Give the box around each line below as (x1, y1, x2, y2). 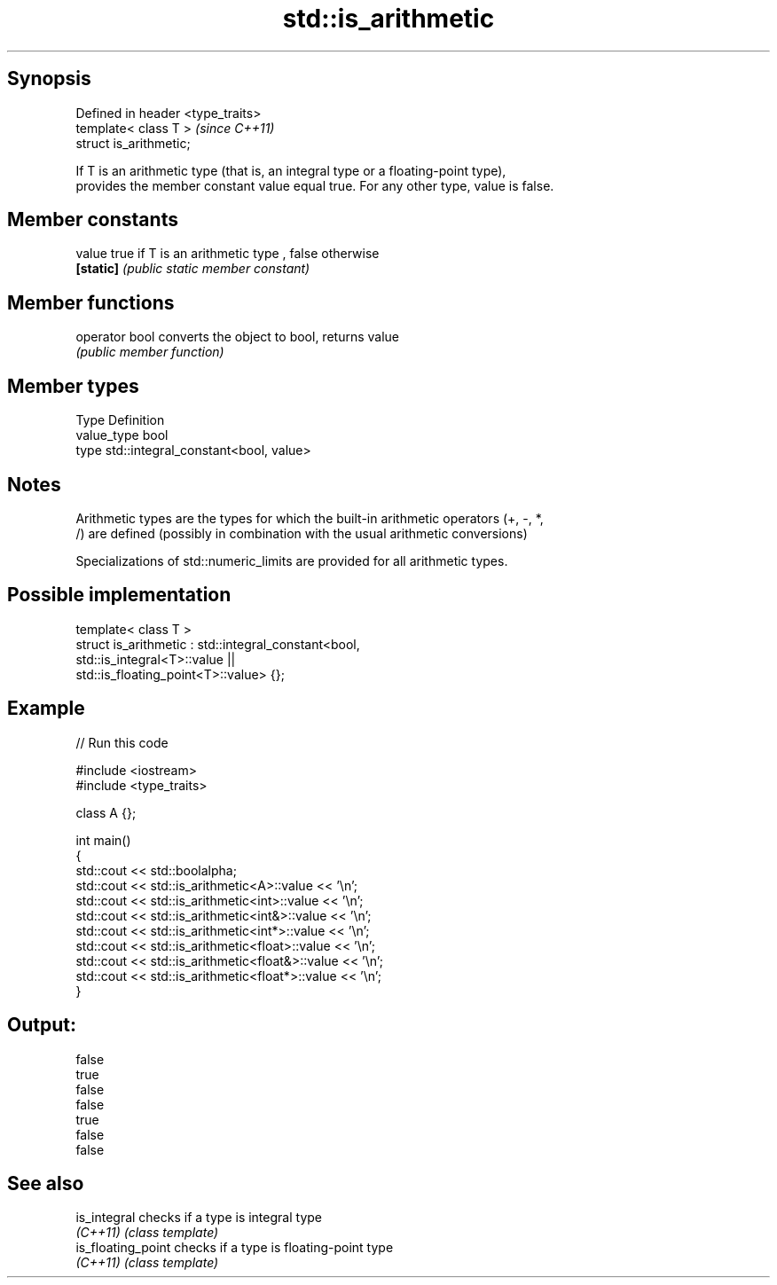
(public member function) (75, 344, 224, 360)
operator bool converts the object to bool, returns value (75, 329, 399, 345)
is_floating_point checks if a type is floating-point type (75, 1240, 394, 1256)
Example (7, 697, 85, 720)
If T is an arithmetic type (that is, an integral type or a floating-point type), (75, 162, 506, 178)
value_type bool (75, 427, 169, 443)
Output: (7, 1014, 76, 1037)
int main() (75, 832, 131, 848)
